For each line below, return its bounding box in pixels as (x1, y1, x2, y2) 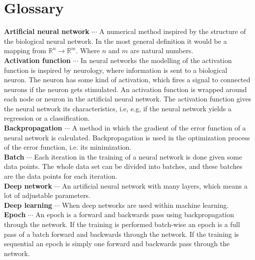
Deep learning (4, 199, 53, 210)
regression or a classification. (4, 113, 90, 123)
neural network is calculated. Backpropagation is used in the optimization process (4, 132, 250, 142)
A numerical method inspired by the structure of (99, 26, 246, 36)
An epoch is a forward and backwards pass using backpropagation (35, 209, 234, 220)
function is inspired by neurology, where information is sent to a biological (4, 65, 227, 75)
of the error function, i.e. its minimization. (4, 142, 132, 152)
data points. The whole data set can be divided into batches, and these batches (4, 161, 243, 171)
